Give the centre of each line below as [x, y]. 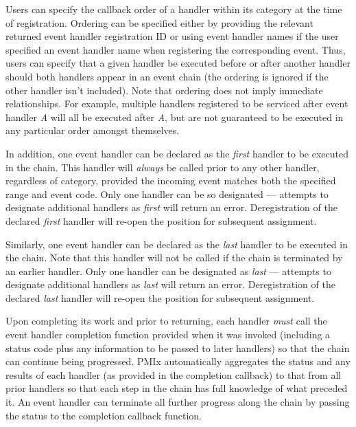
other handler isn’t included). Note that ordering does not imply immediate [164, 90]
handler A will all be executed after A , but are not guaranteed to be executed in [175, 117]
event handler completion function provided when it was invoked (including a [168, 335]
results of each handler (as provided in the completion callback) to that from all [174, 374]
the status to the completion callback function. [104, 415]
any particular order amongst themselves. [93, 130]
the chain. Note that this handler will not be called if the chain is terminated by [174, 258]
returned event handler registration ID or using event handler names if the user [172, 36]
